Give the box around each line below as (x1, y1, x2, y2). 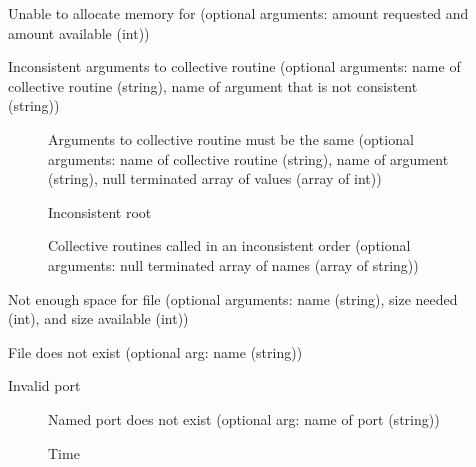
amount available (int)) (8, 22, 150, 43)
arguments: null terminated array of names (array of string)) (48, 254, 419, 275)
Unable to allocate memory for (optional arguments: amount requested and (8, 3, 469, 23)
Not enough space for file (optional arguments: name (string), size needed (8, 288, 458, 309)
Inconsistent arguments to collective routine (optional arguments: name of (8, 56, 461, 77)
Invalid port (8, 375, 81, 396)
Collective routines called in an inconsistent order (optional (48, 235, 411, 256)
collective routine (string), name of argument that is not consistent (8, 75, 418, 96)
